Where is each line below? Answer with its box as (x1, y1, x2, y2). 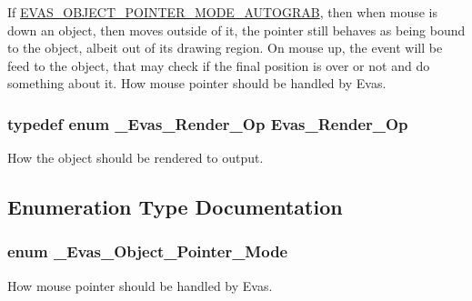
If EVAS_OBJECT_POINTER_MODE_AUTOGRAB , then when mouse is (7, 3, 437, 21)
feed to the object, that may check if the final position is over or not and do (7, 55, 430, 75)
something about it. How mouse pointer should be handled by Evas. (7, 74, 387, 93)
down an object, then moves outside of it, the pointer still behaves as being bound (7, 20, 466, 39)
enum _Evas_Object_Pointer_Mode (7, 240, 288, 263)
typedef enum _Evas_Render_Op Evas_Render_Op (7, 112, 408, 135)
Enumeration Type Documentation (7, 193, 343, 221)
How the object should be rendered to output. (7, 148, 264, 167)
